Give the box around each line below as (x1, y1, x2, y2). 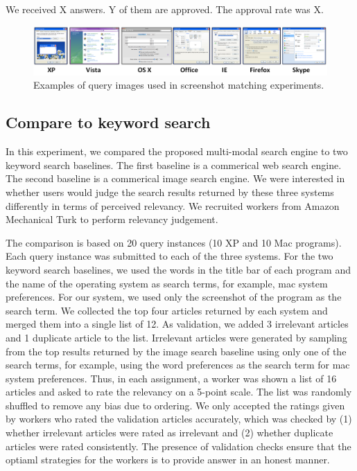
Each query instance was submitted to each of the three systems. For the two (6, 249, 333, 263)
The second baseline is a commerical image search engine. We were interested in (6, 171, 345, 186)
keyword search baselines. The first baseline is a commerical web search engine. (6, 157, 342, 172)
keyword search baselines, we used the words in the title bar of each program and (6, 262, 351, 276)
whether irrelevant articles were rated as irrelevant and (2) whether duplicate (6, 425, 333, 440)
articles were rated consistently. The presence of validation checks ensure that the (6, 438, 351, 453)
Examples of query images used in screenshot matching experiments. (33, 78, 324, 92)
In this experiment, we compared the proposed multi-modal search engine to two (6, 144, 348, 159)
